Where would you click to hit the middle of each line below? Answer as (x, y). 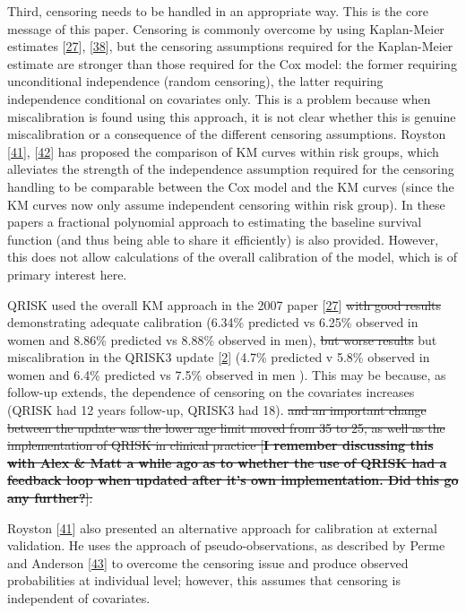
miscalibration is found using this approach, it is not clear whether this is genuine (232, 116)
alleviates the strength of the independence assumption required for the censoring (231, 169)
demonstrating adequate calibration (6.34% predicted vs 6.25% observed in (213, 322)
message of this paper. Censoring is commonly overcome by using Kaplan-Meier (226, 28)
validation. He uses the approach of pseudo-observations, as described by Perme (226, 545)
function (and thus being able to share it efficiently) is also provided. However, (223, 239)
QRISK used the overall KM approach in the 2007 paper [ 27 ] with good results (224, 304)
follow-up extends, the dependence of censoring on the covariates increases (211, 392)
